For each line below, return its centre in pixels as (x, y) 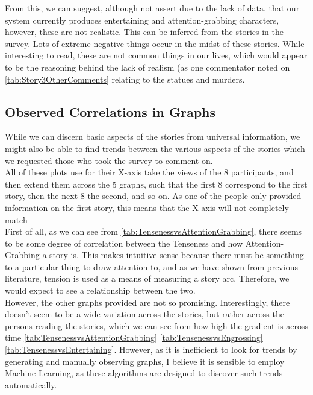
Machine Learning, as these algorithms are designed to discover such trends (144, 373)
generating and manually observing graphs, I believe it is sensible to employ (145, 361)
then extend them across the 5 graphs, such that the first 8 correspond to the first (156, 184)
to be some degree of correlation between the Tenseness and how (124, 243)
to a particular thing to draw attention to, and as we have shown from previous (151, 266)
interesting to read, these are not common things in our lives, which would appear (156, 55)
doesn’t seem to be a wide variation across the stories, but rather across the (144, 314)
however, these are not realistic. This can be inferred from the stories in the (144, 32)
